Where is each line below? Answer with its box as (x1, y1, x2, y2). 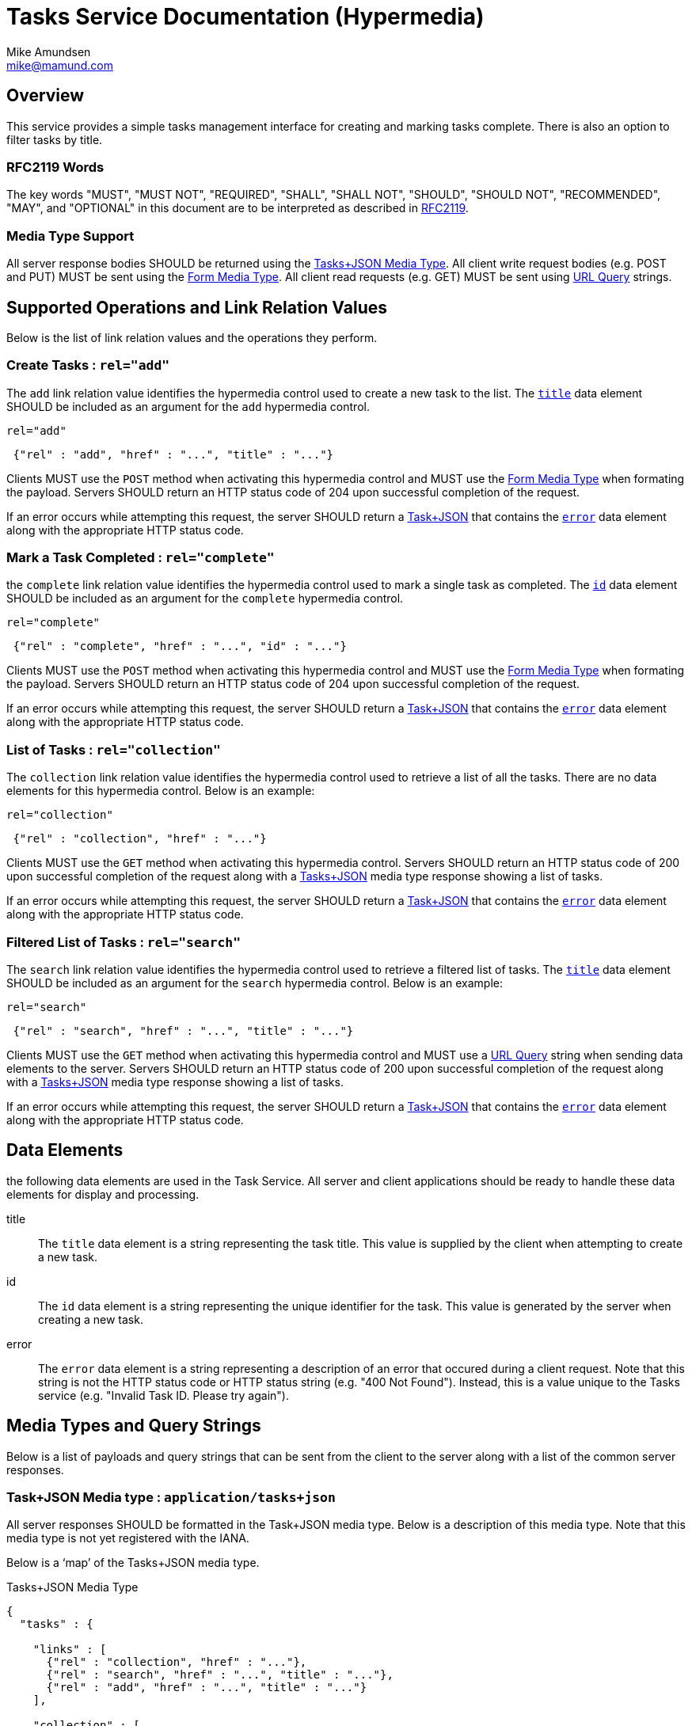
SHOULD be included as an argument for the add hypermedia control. (6, 399, 370, 413)
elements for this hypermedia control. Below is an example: (6, 784, 315, 798)
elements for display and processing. (6, 1187, 200, 1201)
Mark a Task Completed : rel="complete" (6, 549, 275, 566)
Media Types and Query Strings (6, 1416, 261, 1436)
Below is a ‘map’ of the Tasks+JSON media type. (6, 1556, 260, 1570)
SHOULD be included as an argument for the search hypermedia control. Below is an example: (6, 975, 503, 990)
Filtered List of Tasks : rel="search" (6, 933, 241, 950)
